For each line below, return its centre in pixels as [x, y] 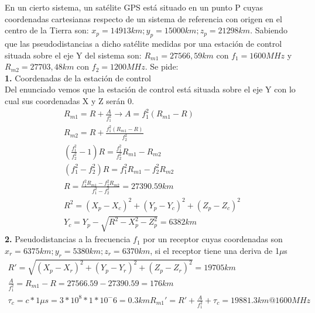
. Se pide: [162, 66]
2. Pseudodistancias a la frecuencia [68, 239]
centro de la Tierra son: [47, 30]
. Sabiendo [269, 30]
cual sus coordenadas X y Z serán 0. [69, 100]
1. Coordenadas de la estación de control [78, 78]
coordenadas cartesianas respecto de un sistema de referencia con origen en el [143, 18]
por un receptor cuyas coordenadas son [213, 239]
